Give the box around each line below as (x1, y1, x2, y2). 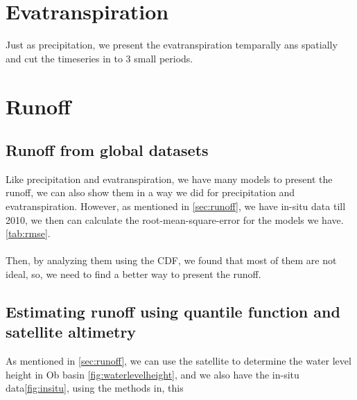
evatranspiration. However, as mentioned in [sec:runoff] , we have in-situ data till (6, 199, 346, 214)
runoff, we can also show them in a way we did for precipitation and (6, 185, 295, 200)
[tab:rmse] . (6, 226, 51, 241)
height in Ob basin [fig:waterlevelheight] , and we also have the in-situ (6, 367, 299, 381)
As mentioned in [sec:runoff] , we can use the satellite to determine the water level (6, 354, 351, 368)
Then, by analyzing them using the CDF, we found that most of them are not (6, 253, 337, 268)
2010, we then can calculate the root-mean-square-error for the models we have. (6, 212, 344, 227)
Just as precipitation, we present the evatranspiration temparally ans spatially (6, 37, 338, 52)
